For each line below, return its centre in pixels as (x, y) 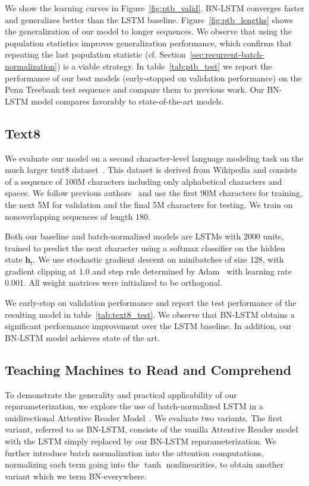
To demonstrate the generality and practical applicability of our (121, 394)
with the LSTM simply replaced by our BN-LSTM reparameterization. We (141, 441)
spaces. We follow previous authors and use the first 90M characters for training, (154, 193)
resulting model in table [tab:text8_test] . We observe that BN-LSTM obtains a (150, 314)
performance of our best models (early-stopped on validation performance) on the (153, 78)
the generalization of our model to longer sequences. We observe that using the (149, 31)
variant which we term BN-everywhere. (76, 476)
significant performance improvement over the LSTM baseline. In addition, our (148, 326)
